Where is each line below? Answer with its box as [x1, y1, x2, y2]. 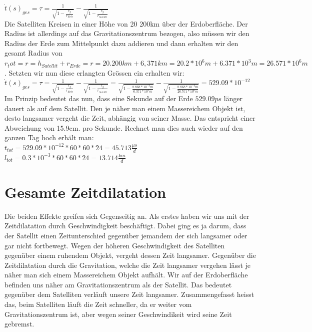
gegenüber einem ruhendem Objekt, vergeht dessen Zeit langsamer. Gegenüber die [4, 250, 256, 260]
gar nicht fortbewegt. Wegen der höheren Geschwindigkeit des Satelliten [4, 240, 225, 250]
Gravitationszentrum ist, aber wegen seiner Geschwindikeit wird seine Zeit [4, 308, 232, 319]
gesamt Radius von [4, 48, 62, 58]
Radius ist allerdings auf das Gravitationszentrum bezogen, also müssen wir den [4, 28, 249, 39]
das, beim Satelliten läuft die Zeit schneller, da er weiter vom [4, 299, 192, 309]
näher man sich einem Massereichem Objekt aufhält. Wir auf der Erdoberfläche [4, 269, 248, 280]
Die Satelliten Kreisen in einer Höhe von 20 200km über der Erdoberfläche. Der [4, 18, 248, 29]
